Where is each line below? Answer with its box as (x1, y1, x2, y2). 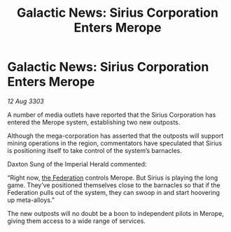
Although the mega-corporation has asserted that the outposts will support (7, 131, 224, 140)
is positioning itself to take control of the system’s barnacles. (7, 146, 182, 154)
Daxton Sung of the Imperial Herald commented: (7, 159, 147, 168)
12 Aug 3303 (7, 96, 44, 106)
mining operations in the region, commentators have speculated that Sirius (7, 138, 223, 147)
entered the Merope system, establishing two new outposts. (7, 117, 181, 126)
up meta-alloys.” (7, 196, 55, 204)
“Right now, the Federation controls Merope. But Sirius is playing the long (7, 173, 218, 182)
